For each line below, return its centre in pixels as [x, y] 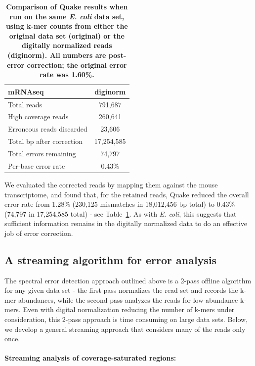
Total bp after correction [45, 141]
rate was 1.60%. [67, 74]
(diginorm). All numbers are [57, 55]
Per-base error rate [37, 165]
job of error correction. [39, 233]
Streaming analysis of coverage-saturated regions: [90, 358]
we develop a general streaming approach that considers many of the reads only [125, 329]
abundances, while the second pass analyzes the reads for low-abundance [128, 299]
